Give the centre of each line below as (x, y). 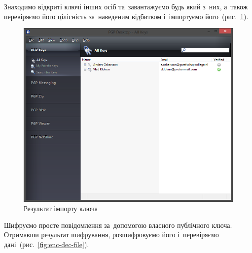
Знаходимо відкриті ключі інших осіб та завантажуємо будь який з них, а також (126, 6)
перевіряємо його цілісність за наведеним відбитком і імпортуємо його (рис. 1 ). (126, 16)
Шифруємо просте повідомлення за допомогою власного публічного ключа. (118, 225)
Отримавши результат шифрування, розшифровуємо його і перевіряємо (111, 235)
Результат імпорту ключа (61, 208)
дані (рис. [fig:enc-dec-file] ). (47, 244)
